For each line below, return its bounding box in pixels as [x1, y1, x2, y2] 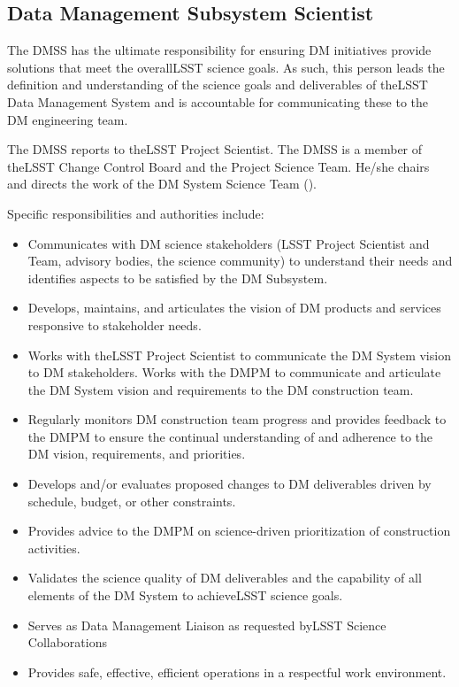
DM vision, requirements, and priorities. [27, 444, 246, 463]
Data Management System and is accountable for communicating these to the [7, 92, 429, 111]
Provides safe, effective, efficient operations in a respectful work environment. [27, 662, 447, 681]
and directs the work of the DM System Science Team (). [7, 174, 317, 193]
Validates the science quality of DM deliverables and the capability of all [27, 568, 422, 587]
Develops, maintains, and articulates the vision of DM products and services [27, 298, 441, 317]
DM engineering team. [7, 110, 128, 128]
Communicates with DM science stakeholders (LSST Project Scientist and [27, 234, 430, 252]
